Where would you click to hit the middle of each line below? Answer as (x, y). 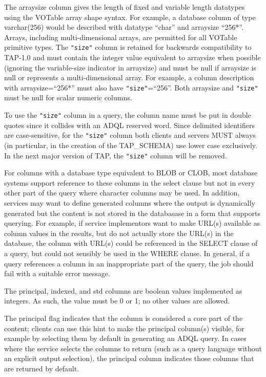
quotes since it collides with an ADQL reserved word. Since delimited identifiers (129, 125)
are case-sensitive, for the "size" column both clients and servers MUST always (130, 135)
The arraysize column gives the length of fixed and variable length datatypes (125, 7)
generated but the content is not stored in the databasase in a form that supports (132, 213)
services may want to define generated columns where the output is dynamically (130, 203)
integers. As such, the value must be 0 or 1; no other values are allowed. (117, 301)
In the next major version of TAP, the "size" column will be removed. (116, 155)
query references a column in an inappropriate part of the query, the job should (129, 263)
